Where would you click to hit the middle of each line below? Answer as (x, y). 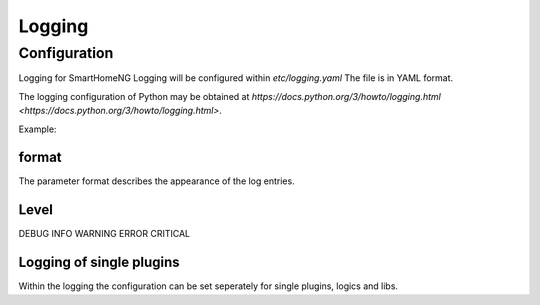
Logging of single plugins (99, 262)
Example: (37, 129)
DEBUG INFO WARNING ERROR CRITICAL (104, 234)
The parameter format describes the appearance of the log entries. (156, 181)
